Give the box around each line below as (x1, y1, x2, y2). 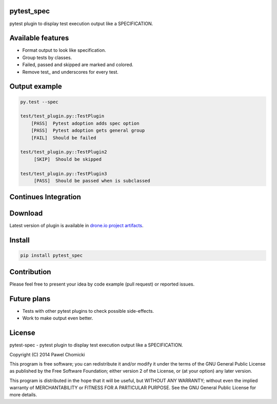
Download (9, 209, 43, 218)
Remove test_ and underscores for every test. (22, 69, 119, 75)
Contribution (9, 267, 51, 276)
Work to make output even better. (22, 315, 93, 321)
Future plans (9, 294, 51, 303)
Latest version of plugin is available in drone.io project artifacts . (9, 223, 144, 229)
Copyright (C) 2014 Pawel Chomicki (9, 351, 85, 357)
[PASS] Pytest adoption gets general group (31, 128, 145, 133)
